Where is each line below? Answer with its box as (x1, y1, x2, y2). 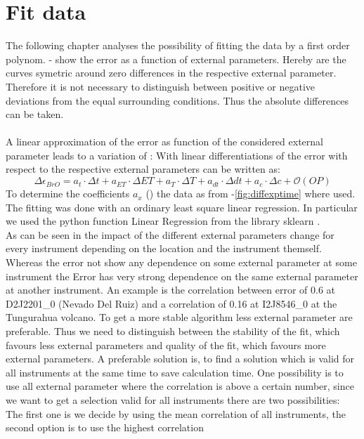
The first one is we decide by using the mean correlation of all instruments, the (6, 406, 346, 421)
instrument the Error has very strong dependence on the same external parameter (6, 268, 358, 283)
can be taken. (6, 107, 64, 122)
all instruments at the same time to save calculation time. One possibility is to (6, 365, 344, 379)
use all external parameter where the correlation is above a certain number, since (6, 379, 354, 393)
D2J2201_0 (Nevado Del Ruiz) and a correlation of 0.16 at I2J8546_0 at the (6, 296, 337, 310)
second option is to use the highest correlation (6, 420, 204, 435)
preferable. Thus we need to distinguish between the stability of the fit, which (6, 324, 340, 338)
